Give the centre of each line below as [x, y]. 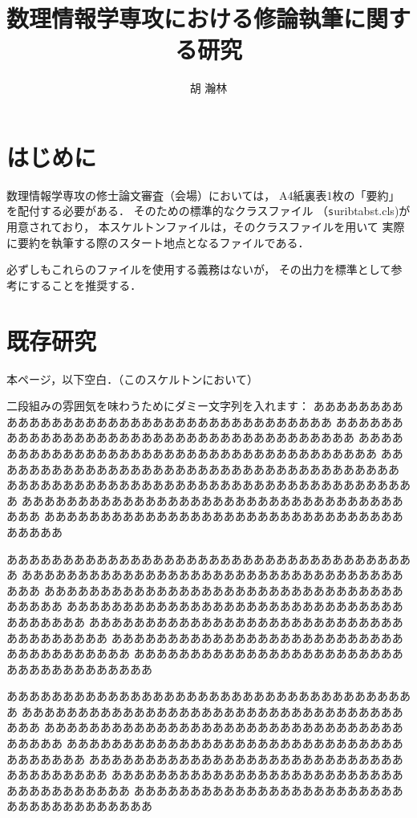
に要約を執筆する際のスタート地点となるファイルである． [158, 242]
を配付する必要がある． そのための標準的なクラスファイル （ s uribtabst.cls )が [208, 211]
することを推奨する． [85, 285]
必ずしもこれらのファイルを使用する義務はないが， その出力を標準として [199, 269]
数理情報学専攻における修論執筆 [175, 18]
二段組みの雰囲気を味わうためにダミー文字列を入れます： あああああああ [199, 406]
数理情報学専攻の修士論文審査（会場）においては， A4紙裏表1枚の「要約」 [203, 195]
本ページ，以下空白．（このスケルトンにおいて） [132, 378]
